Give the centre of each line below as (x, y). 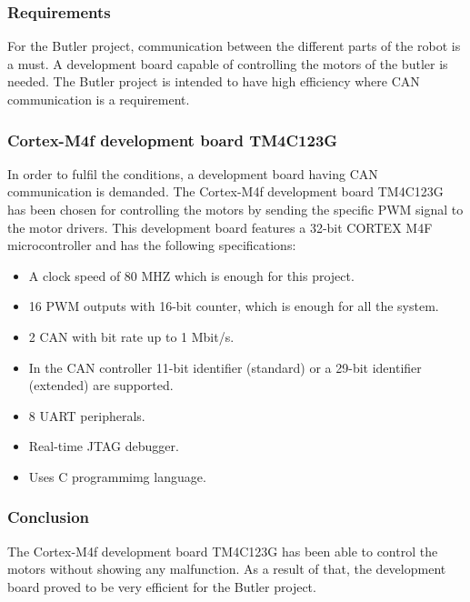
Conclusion (48, 517)
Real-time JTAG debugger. (104, 446)
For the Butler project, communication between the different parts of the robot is (234, 46)
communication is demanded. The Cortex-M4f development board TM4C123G (225, 191)
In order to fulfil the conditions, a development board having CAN (193, 173)
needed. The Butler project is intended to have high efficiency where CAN (214, 81)
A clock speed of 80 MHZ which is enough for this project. (191, 275)
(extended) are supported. (101, 385)
